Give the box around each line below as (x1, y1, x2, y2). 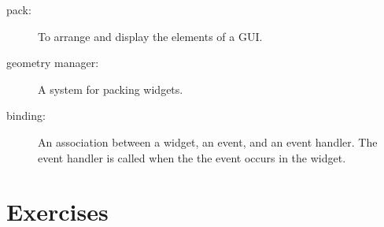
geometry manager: (6, 54, 99, 71)
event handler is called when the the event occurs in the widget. (38, 149, 346, 166)
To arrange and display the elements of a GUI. (38, 28, 263, 44)
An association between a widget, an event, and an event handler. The (38, 133, 378, 150)
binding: (6, 107, 46, 124)
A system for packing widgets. (38, 80, 183, 97)
